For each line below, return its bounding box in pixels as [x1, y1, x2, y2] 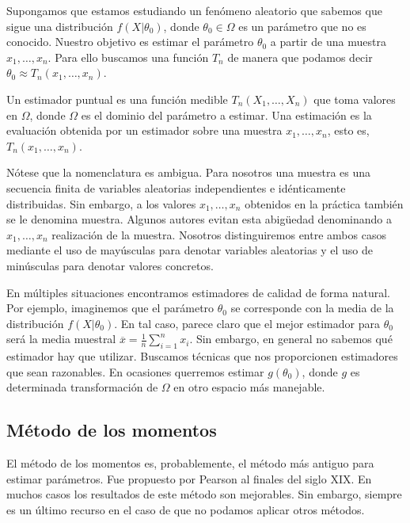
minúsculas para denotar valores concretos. [6, 257, 214, 273]
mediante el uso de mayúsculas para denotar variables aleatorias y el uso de [6, 242, 373, 258]
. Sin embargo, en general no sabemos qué [189, 330, 393, 347]
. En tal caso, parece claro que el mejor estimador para [114, 315, 380, 331]
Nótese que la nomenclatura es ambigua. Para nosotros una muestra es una [6, 164, 371, 181]
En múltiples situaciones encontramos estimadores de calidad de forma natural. [6, 284, 390, 300]
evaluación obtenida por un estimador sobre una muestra [6, 122, 283, 139]
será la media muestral [6, 330, 116, 347]
